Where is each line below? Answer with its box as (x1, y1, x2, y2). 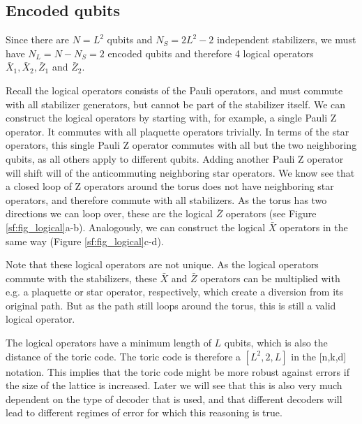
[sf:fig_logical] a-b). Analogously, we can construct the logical (6, 219, 266, 234)
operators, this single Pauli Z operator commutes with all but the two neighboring (6, 138, 357, 152)
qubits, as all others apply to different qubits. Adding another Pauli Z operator (6, 151, 344, 166)
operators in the (279, 219, 348, 234)
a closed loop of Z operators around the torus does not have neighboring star (6, 179, 334, 193)
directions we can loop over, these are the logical (6, 206, 213, 221)
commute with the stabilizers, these (6, 270, 157, 285)
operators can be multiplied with (200, 270, 340, 285)
